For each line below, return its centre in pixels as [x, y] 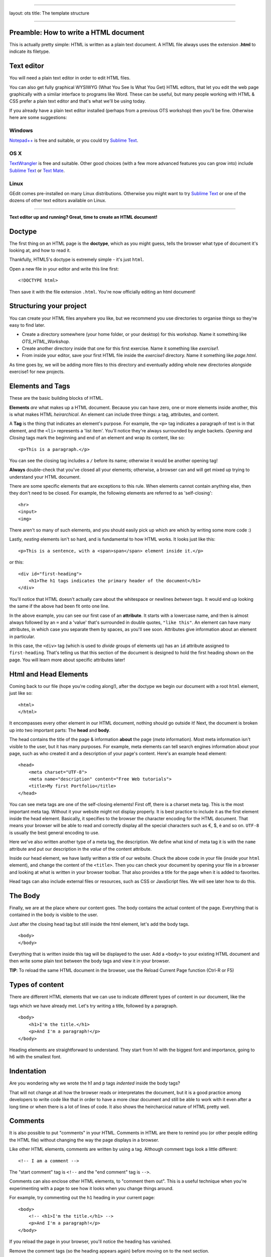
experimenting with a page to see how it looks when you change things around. [91, 1188]
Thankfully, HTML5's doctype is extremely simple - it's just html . [77, 259]
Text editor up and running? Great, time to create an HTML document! [83, 217]
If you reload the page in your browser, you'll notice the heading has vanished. [90, 1241]
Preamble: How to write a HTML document [77, 32]
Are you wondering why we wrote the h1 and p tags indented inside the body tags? [95, 1083]
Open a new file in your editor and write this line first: [64, 268]
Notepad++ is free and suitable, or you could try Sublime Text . [74, 140]
